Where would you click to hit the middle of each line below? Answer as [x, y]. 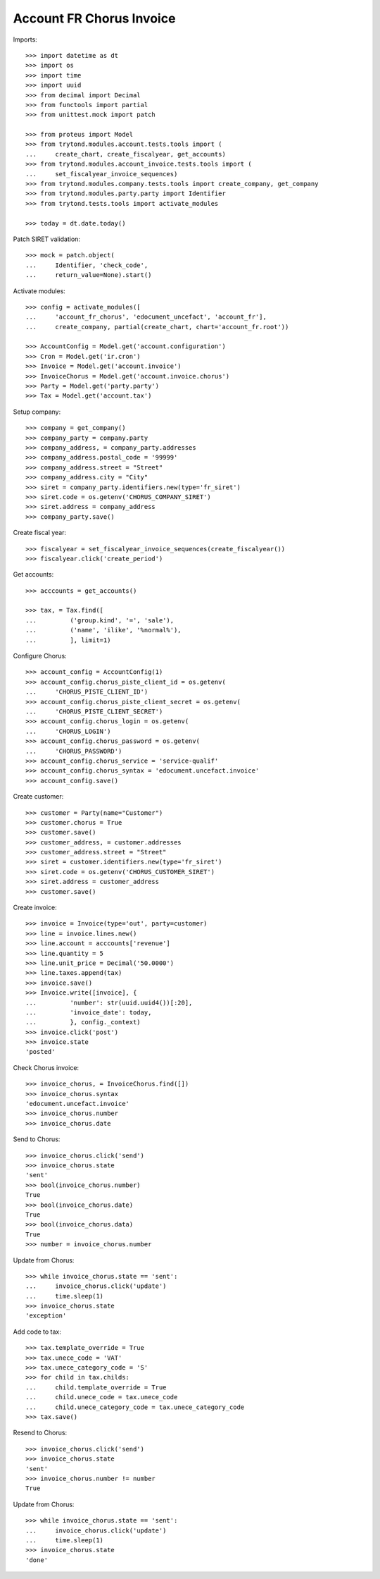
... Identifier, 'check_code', [87, 265]
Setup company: [37, 412]
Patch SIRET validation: [47, 239]
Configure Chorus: [40, 656]
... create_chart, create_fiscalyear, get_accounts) [126, 154]
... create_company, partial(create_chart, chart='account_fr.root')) [157, 327]
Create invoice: [35, 908]
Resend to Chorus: [40, 1433]
